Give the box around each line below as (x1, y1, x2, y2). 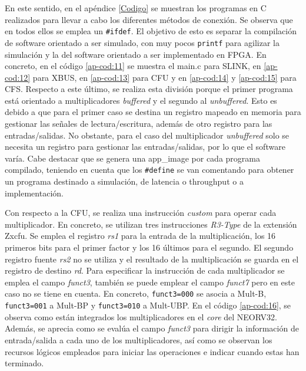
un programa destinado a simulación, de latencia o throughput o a (5, 175, 244, 188)
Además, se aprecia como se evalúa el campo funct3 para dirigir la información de (5, 322, 299, 334)
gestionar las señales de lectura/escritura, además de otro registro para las (5, 117, 272, 130)
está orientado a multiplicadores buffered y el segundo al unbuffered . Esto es (5, 94, 277, 106)
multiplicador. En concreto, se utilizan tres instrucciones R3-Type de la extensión (5, 218, 297, 230)
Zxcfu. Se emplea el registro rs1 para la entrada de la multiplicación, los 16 (5, 229, 276, 242)
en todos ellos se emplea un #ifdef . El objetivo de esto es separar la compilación (5, 25, 297, 37)
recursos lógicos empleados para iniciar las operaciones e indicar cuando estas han (5, 345, 300, 357)
